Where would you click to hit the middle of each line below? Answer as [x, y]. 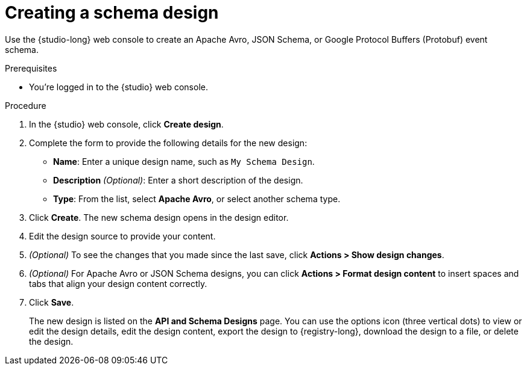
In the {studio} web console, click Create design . [126, 124]
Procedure [26, 105]
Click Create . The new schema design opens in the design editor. [159, 217]
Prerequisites [31, 68]
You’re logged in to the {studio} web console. [118, 87]
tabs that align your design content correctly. [118, 283]
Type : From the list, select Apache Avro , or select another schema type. [197, 199]
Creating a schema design [112, 13]
